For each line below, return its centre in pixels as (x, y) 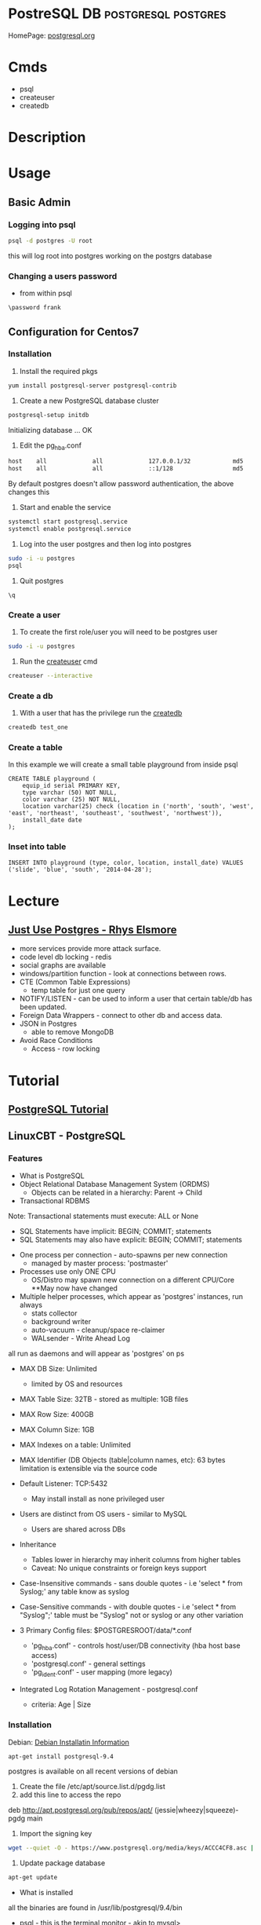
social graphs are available (63, 965)
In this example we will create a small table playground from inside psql (123, 765)
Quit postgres (42, 580)
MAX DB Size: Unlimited (58, 1368)
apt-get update (33, 1878)
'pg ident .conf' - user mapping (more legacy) (101, 1673)
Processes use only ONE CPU (67, 1271)
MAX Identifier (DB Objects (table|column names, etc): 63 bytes (122, 1460)
